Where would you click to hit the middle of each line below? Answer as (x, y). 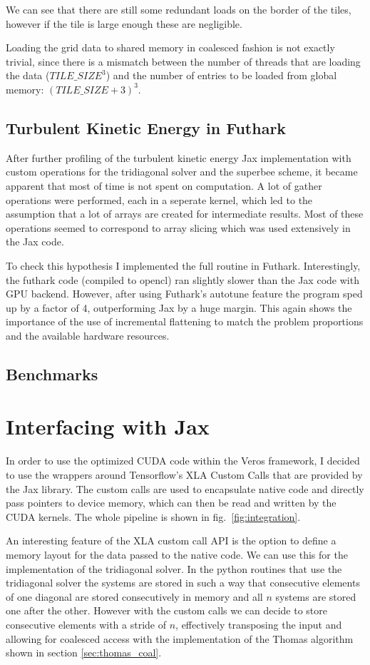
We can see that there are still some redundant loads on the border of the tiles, (179, 9)
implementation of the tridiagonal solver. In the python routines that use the (174, 568)
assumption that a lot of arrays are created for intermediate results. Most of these (185, 214)
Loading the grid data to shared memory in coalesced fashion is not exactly (170, 47)
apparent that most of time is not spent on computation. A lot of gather (164, 185)
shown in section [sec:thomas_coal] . (84, 653)
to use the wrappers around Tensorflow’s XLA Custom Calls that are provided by (184, 474)
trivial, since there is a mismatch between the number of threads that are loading (183, 61)
